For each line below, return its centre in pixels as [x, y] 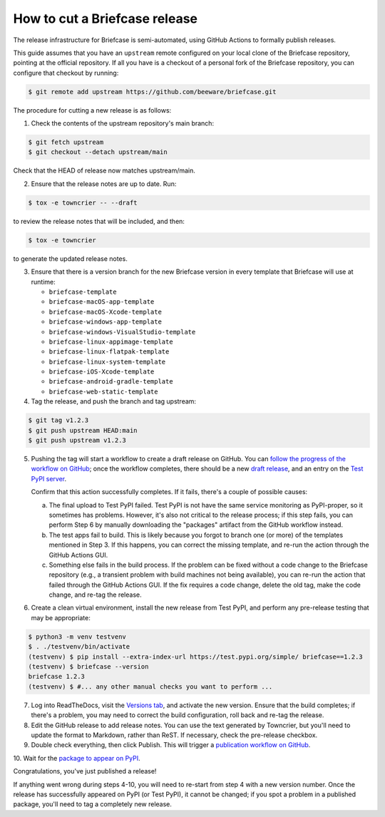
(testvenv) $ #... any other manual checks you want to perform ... [150, 687]
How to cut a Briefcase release [106, 19]
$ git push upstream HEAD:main [83, 430]
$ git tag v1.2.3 [58, 420]
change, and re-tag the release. [95, 595]
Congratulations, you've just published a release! [85, 771]
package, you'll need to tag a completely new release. [93, 804]
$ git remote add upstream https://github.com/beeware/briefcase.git [152, 92]
